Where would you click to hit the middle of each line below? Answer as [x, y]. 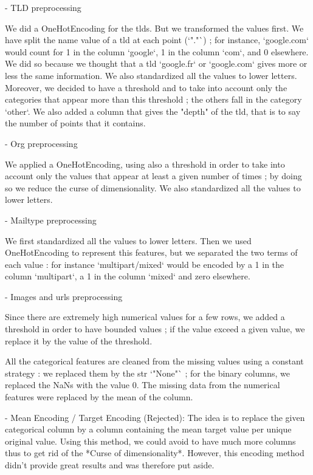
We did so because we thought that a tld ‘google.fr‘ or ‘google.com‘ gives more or [156, 63]
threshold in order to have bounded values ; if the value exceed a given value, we [155, 329]
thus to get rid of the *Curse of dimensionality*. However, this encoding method [155, 453]
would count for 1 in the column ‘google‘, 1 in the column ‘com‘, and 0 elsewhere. [157, 51]
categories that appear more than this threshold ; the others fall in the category [153, 99]
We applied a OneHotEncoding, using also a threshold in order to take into [145, 164]
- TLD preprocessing [43, 7]
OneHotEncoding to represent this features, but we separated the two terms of [151, 252]
